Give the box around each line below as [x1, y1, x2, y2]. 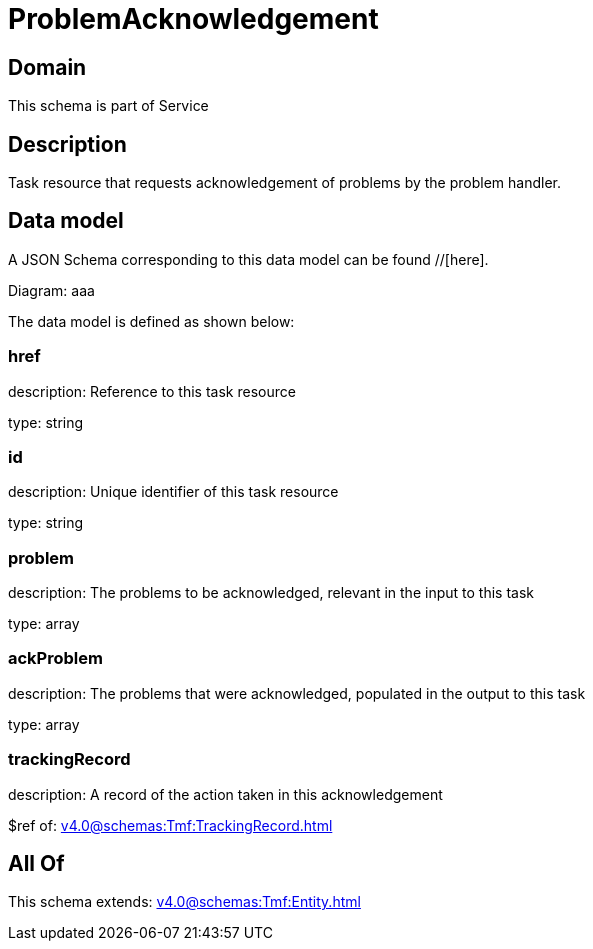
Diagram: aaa [8, 281, 95, 299]
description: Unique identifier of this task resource [8, 483, 339, 501]
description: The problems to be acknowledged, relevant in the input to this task [8, 584, 534, 602]
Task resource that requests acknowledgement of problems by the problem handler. [8, 174, 561, 192]
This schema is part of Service [8, 97, 209, 115]
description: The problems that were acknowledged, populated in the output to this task [8, 684, 586, 702]
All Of [8, 851, 65, 877]
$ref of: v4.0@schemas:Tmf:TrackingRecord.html [8, 816, 333, 834]
